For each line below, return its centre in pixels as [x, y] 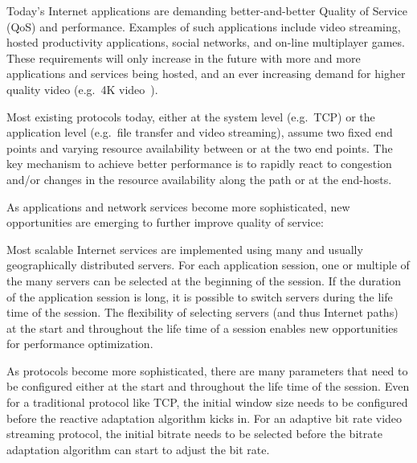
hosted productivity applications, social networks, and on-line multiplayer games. [206, 42]
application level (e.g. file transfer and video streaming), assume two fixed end [200, 132]
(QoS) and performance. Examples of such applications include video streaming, [204, 26]
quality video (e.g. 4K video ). [82, 89]
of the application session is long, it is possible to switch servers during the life [200, 296]
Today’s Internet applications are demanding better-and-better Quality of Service [207, 10]
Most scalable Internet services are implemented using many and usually [185, 249]
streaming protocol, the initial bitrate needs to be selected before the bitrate [194, 434]
